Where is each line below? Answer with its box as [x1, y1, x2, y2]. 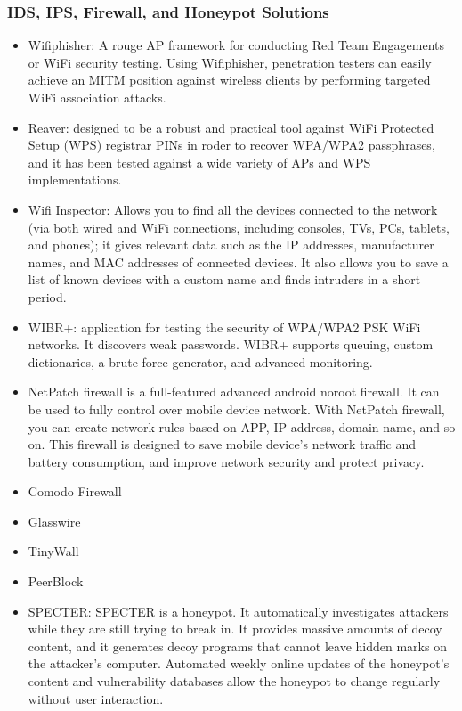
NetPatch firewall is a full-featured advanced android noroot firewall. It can [28, 382, 440, 401]
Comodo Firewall [28, 482, 122, 501]
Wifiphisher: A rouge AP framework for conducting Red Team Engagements [28, 36, 445, 54]
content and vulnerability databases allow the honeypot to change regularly [28, 672, 441, 691]
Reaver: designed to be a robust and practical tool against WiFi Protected [28, 118, 434, 136]
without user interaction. [28, 689, 164, 707]
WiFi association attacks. [28, 88, 166, 106]
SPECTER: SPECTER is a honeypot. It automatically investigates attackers [28, 601, 449, 620]
